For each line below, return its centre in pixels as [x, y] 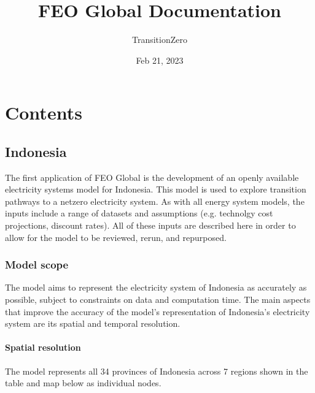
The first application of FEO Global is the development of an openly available [152, 177]
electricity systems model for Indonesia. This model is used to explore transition [156, 189]
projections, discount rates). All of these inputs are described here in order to [150, 225]
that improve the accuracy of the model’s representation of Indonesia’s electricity [157, 311]
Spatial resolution [43, 347]
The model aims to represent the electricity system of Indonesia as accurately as [156, 287]
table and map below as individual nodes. [83, 383]
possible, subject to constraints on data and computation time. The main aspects [158, 300]
